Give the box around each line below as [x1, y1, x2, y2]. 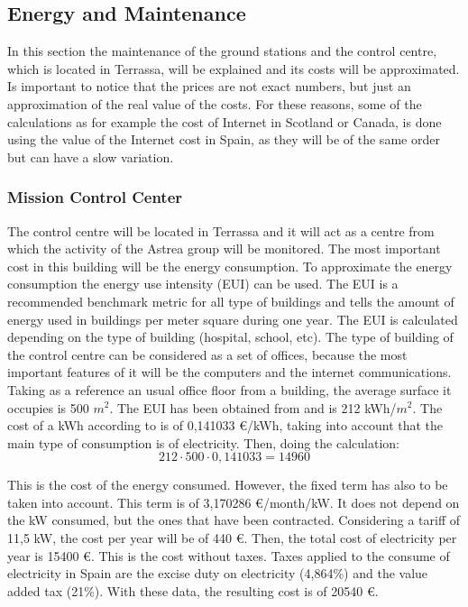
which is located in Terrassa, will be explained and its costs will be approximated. [7, 59, 460, 78]
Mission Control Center [7, 186, 183, 208]
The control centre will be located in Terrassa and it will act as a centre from [7, 221, 435, 240]
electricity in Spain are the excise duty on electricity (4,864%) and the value [7, 564, 428, 583]
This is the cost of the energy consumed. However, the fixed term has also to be [7, 475, 448, 494]
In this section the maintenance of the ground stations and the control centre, [7, 41, 437, 60]
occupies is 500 [7, 398, 89, 417]
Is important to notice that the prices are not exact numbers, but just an [7, 77, 411, 96]
